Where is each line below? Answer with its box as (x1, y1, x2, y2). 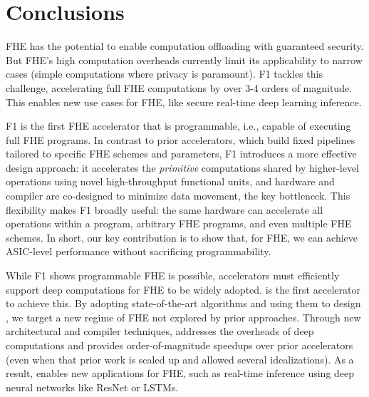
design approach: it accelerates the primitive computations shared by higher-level (6, 160, 359, 175)
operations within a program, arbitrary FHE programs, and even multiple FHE (6, 216, 352, 231)
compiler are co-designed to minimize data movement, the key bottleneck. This (6, 188, 350, 203)
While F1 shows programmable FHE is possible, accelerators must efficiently (6, 268, 340, 283)
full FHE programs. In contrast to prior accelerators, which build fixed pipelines (6, 132, 355, 147)
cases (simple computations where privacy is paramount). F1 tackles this (6, 66, 323, 81)
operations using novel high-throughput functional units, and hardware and (6, 174, 335, 189)
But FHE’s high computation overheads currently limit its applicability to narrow (6, 52, 363, 67)
